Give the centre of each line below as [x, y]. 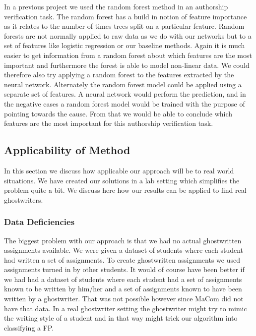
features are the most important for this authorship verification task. [109, 123]
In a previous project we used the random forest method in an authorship [116, 6]
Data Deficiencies [39, 222]
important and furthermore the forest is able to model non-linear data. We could [127, 65]
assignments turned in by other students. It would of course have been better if [124, 269]
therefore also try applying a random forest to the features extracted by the [119, 75]
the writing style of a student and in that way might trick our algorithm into [121, 318]
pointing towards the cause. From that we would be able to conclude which [118, 113]
